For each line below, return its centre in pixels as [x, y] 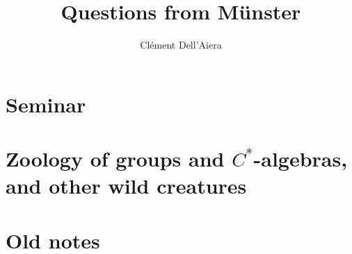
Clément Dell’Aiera [181, 45]
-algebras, [301, 159]
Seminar [46, 104]
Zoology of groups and [115, 159]
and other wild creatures [126, 186]
